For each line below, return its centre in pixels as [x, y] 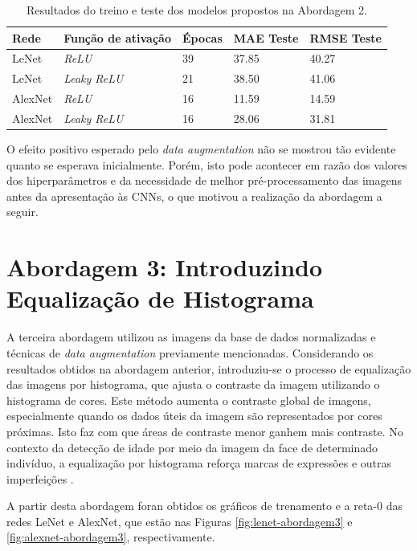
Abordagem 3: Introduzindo [165, 267]
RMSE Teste [345, 37]
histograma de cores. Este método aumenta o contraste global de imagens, [189, 400]
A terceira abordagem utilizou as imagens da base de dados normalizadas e [191, 337]
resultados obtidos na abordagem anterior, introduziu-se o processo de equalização [209, 368]
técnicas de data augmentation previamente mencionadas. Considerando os [190, 352]
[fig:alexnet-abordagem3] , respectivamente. [111, 537]
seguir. [22, 212]
